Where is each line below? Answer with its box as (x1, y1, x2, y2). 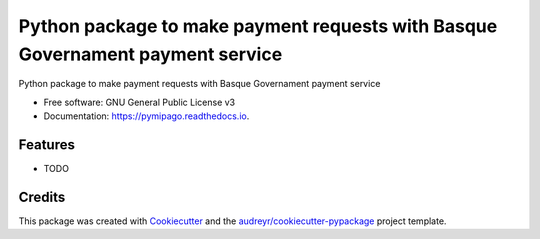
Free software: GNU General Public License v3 (43, 96, 236, 108)
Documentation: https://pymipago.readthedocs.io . (43, 110, 250, 122)
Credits (18, 188, 66, 205)
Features (18, 136, 75, 153)
